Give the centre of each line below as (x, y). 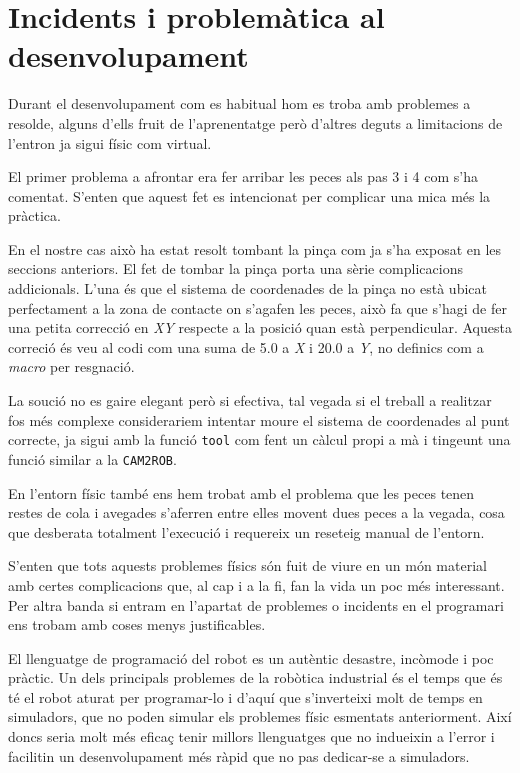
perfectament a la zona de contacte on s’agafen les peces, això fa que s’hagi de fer (257, 307)
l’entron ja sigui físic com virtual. (110, 142)
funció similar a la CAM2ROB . (92, 458)
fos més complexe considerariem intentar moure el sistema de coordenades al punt (259, 419)
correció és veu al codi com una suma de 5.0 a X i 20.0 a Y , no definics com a (246, 346)
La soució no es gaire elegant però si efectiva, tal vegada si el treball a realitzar (250, 400)
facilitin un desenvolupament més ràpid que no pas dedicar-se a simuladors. (239, 755)
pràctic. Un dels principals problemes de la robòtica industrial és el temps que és (255, 677)
